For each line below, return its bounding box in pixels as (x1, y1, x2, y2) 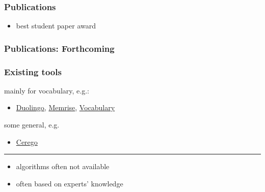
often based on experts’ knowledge (16, 178, 123, 188)
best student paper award (16, 20, 96, 31)
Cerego (16, 136, 38, 147)
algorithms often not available (16, 161, 110, 172)
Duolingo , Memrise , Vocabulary (16, 102, 115, 113)
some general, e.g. (4, 119, 60, 130)
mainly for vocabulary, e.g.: (4, 85, 89, 95)
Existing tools (4, 65, 62, 78)
